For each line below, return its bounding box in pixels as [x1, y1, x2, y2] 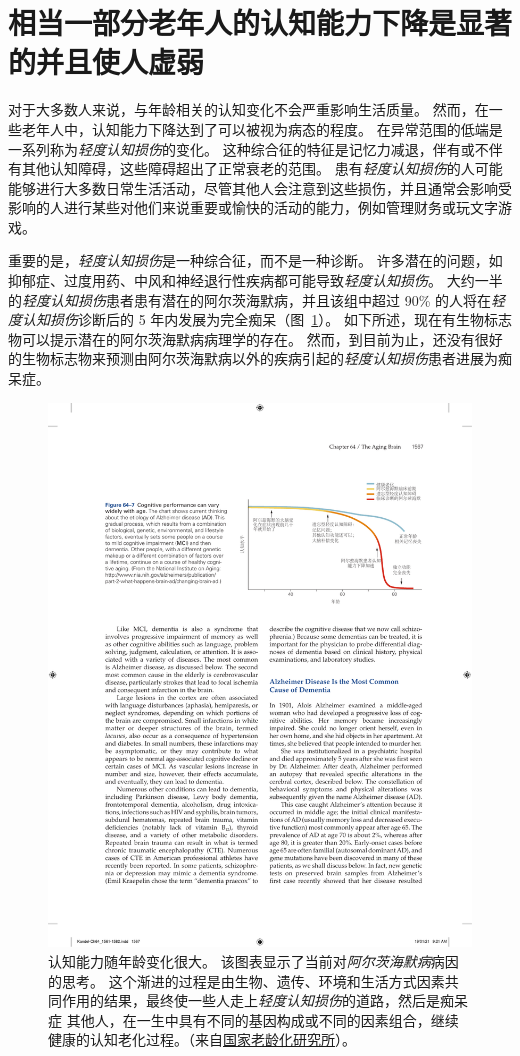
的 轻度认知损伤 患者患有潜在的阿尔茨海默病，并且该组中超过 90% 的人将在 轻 [8, 289, 505, 310]
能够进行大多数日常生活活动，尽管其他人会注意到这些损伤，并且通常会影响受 [8, 177, 512, 198]
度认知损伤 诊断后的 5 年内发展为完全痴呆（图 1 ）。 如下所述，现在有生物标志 [8, 309, 512, 330]
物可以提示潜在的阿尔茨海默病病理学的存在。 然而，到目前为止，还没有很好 [8, 328, 503, 349]
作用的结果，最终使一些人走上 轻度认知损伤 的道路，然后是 [61, 990, 440, 1011]
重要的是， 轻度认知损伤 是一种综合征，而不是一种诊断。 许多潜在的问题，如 [8, 250, 503, 271]
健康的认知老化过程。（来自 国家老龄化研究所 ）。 [48, 1029, 356, 1050]
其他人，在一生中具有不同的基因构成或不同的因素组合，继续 [66, 1009, 459, 1030]
